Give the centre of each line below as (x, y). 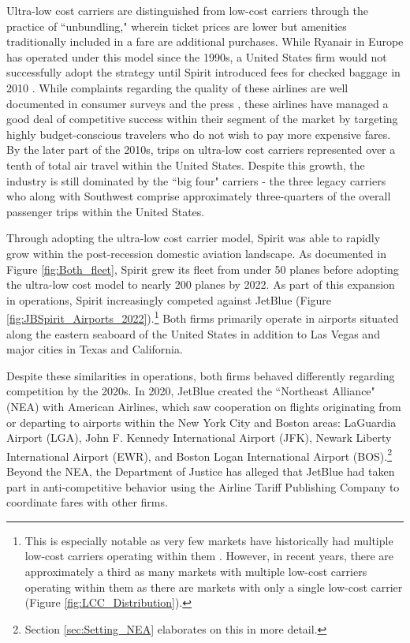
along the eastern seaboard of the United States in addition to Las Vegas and (193, 333)
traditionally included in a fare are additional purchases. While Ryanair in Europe (205, 41)
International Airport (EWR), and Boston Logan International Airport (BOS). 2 (199, 454)
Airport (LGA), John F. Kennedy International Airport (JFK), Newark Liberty (199, 437)
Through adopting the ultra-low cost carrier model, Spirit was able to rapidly (194, 238)
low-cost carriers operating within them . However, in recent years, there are (209, 556)
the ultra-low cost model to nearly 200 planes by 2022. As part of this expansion (201, 284)
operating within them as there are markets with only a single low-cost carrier (214, 587)
